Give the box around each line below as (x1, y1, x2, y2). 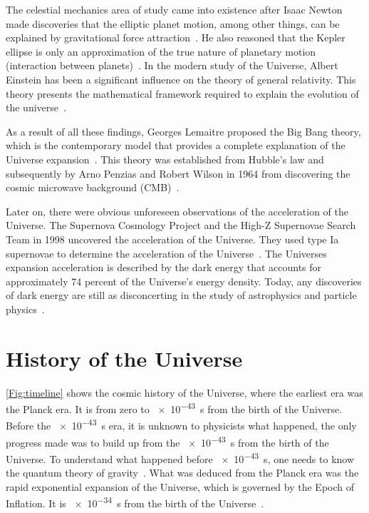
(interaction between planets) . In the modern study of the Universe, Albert (6, 58, 338, 73)
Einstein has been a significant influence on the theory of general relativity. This (6, 71, 356, 86)
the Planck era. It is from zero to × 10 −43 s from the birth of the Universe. (6, 400, 343, 416)
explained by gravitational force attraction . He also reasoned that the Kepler (6, 30, 345, 45)
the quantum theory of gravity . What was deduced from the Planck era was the (6, 465, 359, 480)
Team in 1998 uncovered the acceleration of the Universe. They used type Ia (6, 231, 339, 246)
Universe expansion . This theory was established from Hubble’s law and (6, 151, 324, 166)
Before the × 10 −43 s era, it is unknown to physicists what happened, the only (6, 416, 357, 433)
